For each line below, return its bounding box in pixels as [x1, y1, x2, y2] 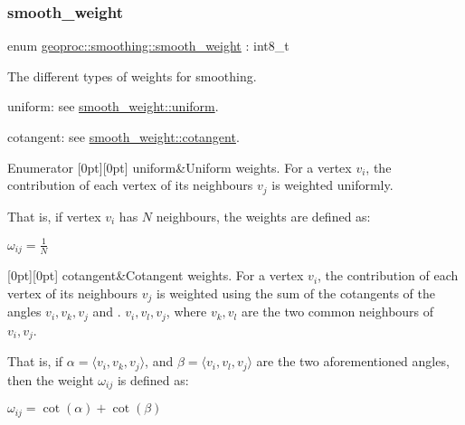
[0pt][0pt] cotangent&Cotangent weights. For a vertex [7, 266, 304, 285]
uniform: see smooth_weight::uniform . [7, 97, 219, 116]
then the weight [7, 370, 94, 389]
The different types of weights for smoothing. [7, 66, 257, 85]
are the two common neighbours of [241, 302, 434, 321]
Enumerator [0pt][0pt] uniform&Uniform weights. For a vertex [7, 157, 352, 176]
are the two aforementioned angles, [256, 352, 450, 371]
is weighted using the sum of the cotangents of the [157, 283, 435, 302]
